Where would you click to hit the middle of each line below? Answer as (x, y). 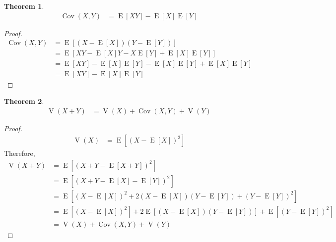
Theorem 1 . (24, 6)
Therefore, (20, 153)
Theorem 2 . (24, 101)
